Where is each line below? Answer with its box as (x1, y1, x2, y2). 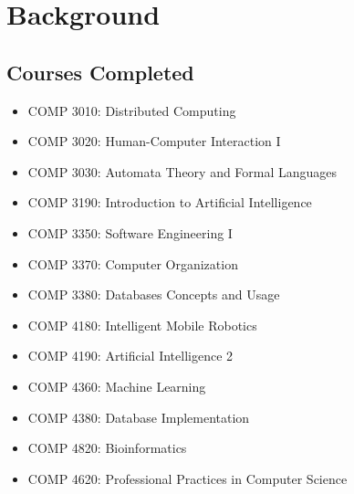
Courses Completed (6, 58, 194, 86)
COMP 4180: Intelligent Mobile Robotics (27, 315, 257, 334)
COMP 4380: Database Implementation (27, 407, 250, 426)
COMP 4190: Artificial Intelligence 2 (27, 346, 234, 365)
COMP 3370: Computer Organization (27, 254, 238, 273)
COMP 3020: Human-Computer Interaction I (27, 131, 281, 151)
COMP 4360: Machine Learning (27, 376, 206, 395)
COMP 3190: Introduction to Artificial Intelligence (27, 193, 312, 212)
